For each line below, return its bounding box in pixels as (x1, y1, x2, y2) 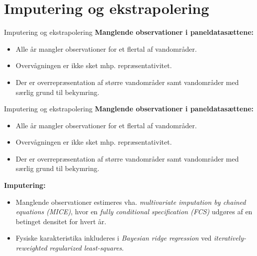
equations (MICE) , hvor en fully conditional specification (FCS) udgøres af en (15, 206, 253, 217)
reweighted (15, 243, 47, 253)
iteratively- (214, 233, 247, 243)
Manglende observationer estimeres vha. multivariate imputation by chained (15, 196, 246, 207)
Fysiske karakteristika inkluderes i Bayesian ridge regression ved (15, 233, 212, 243)
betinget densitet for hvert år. (15, 216, 106, 226)
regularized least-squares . (49, 243, 124, 253)
